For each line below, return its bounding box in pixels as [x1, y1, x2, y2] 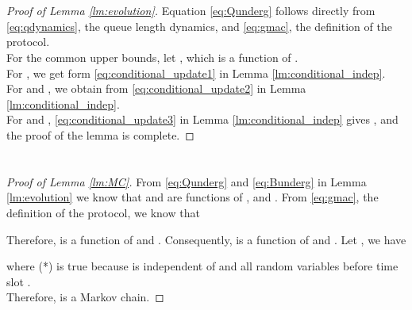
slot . [6, 273, 31, 289]
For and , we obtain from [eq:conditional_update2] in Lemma [6, 80, 306, 97]
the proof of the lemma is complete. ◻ [6, 126, 194, 143]
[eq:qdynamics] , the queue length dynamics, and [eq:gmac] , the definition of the [6, 17, 392, 34]
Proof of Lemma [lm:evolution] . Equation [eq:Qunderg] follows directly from [6, 2, 375, 19]
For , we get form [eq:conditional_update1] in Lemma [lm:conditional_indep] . [6, 64, 386, 81]
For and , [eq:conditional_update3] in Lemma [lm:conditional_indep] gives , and [6, 111, 399, 128]
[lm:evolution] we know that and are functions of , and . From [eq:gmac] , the [6, 189, 379, 205]
